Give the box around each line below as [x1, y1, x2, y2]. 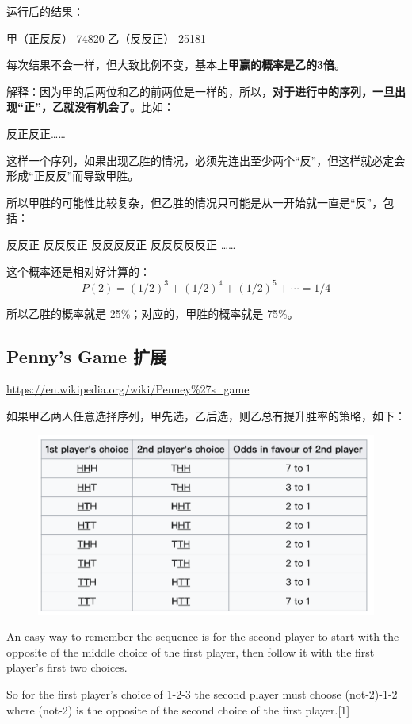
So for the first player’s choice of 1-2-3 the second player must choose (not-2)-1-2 [6, 686, 398, 703]
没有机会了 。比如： [74, 98, 174, 115]
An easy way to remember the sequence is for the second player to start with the [6, 628, 399, 645]
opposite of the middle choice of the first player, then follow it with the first [6, 643, 375, 660]
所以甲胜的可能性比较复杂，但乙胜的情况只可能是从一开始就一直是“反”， [6, 193, 383, 210]
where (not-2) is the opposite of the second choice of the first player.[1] [6, 701, 350, 718]
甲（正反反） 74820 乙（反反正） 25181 [6, 29, 206, 46]
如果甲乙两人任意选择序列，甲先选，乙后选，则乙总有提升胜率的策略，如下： [6, 408, 406, 424]
